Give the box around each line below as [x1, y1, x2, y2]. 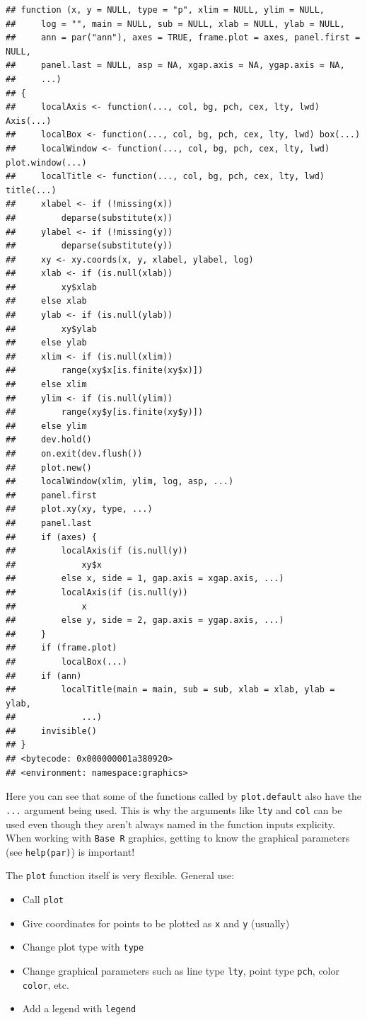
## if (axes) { [6, 532, 97, 542]
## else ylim [6, 420, 87, 431]
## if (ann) [6, 670, 82, 681]
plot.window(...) [6, 157, 87, 168]
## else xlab [6, 296, 87, 306]
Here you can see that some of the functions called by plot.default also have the [6, 789, 362, 803]
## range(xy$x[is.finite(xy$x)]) [6, 365, 204, 376]
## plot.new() [6, 462, 92, 473]
